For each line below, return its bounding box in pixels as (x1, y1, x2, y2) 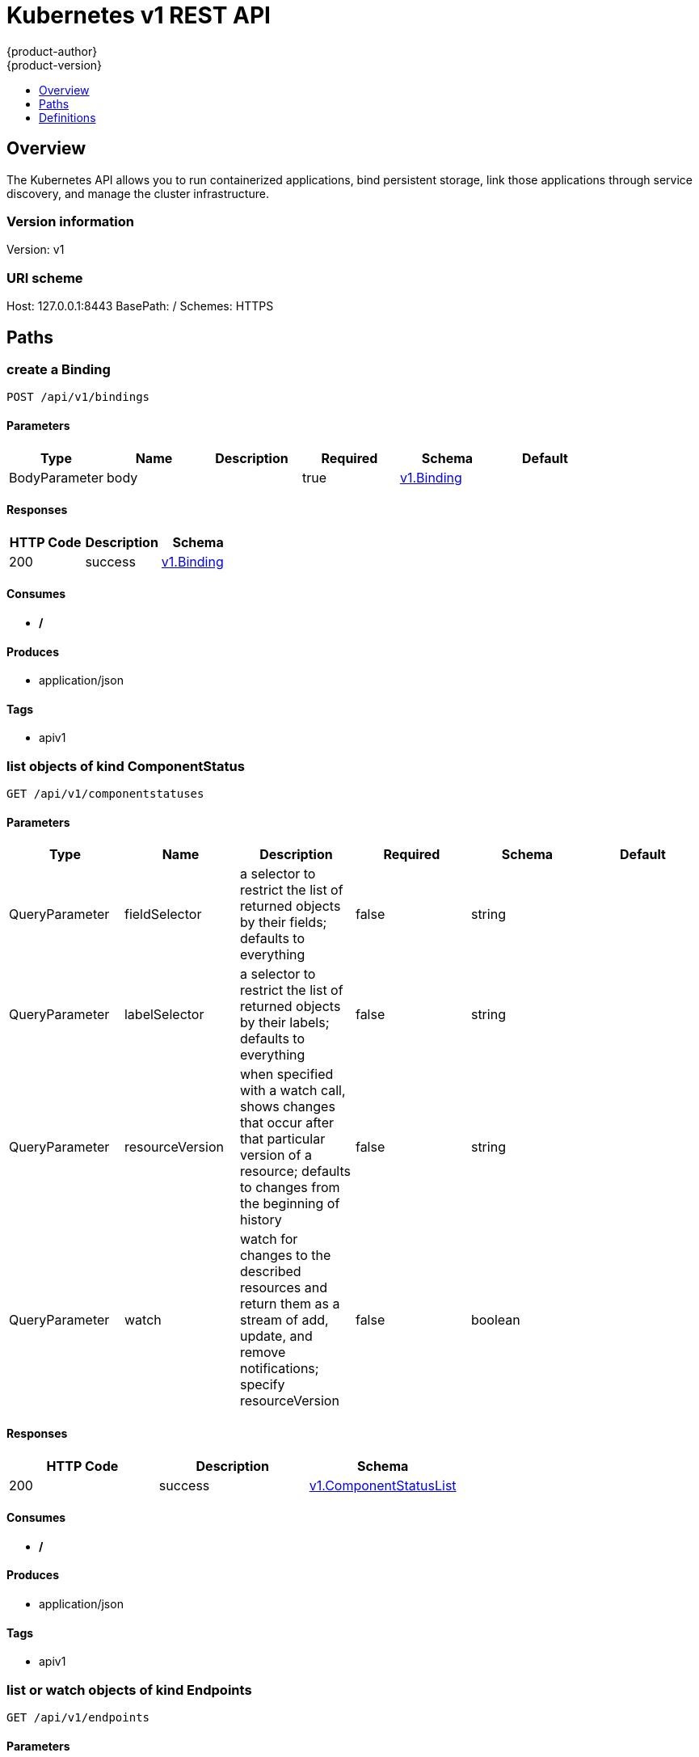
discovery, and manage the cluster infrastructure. (6, 186, 269, 200)
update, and (239, 1328, 313, 1345)
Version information (6, 213, 134, 230)
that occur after (239, 1114, 335, 1131)
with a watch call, (239, 1082, 346, 1099)
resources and (239, 1279, 327, 1296)
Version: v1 (6, 242, 65, 257)
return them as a (239, 1296, 340, 1312)
